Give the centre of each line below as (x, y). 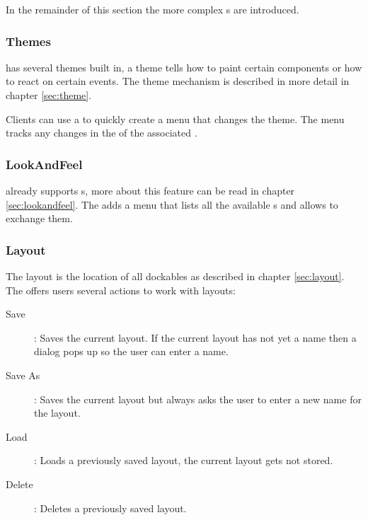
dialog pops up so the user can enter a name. (131, 351)
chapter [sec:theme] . (49, 95)
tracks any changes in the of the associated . (102, 133)
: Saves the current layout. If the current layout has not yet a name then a (195, 337)
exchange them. (39, 218)
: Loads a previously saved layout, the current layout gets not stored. (184, 460)
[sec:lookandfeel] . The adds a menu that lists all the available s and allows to (172, 204)
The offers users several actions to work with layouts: (121, 290)
